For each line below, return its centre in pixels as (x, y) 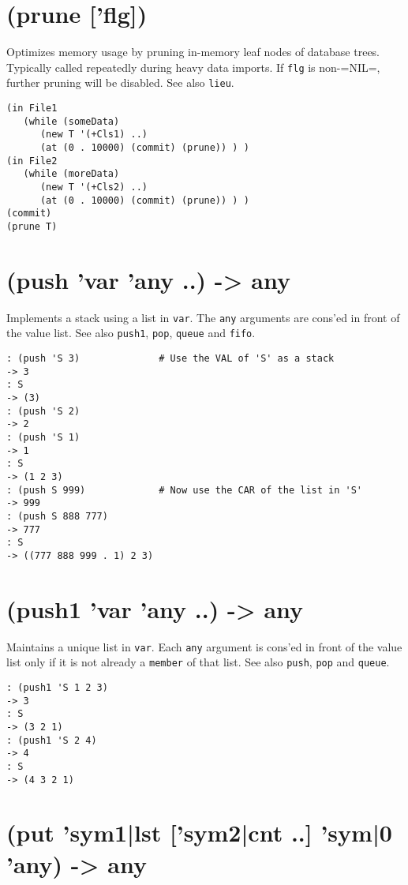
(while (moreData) (71, 174)
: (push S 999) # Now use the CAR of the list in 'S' (185, 490)
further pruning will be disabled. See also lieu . (120, 82)
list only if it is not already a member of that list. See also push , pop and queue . (198, 662)
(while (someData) (71, 121)
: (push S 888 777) (57, 516)
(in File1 (32, 109)
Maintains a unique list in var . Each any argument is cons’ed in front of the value (204, 646)
